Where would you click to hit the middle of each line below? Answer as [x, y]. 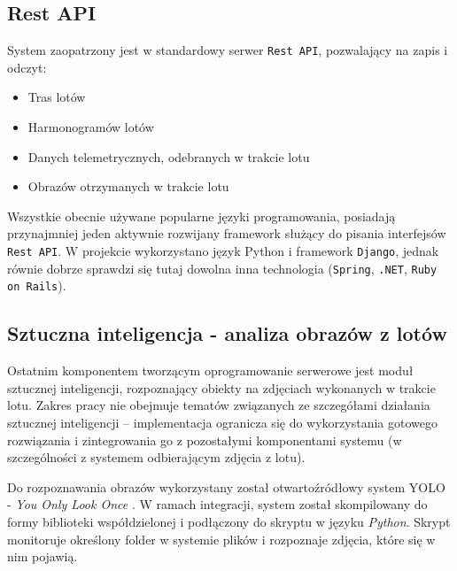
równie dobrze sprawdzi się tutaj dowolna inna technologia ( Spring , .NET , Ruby [222, 268]
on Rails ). [37, 285]
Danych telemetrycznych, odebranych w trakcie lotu [169, 156]
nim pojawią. [43, 556]
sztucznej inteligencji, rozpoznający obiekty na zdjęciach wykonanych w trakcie [221, 387]
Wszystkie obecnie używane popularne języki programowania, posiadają [201, 216]
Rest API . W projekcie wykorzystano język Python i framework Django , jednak [223, 251]
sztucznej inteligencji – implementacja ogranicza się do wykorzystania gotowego [222, 422]
